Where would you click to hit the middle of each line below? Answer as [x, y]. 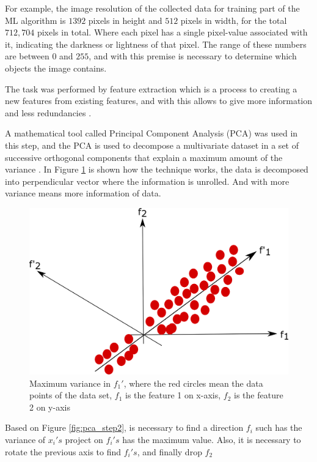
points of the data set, [71, 395]
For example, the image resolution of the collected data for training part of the [152, 8]
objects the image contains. [56, 68]
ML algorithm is [35, 20]
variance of [25, 439]
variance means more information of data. [83, 193]
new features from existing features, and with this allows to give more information [159, 101]
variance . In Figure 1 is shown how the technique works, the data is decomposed [157, 169]
